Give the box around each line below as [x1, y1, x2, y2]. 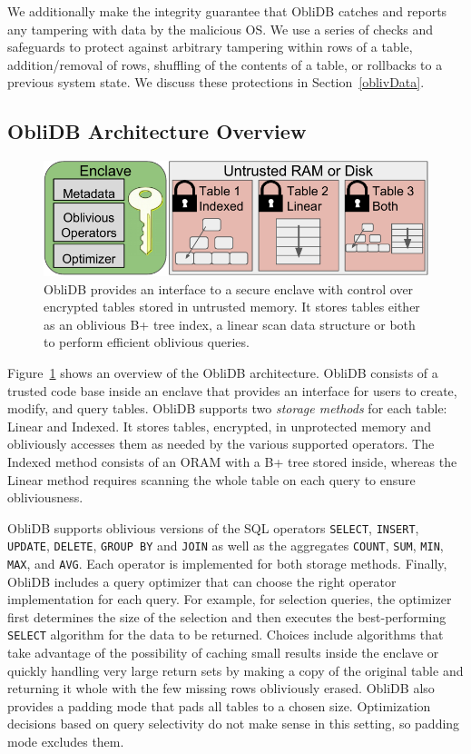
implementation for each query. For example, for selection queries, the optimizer [7, 590, 452, 609]
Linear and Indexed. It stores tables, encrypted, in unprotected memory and [7, 416, 431, 435]
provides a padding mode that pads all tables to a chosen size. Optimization [7, 696, 431, 715]
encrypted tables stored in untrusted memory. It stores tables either [44, 297, 420, 316]
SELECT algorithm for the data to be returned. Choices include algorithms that [7, 625, 444, 644]
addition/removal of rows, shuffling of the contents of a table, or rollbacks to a [7, 55, 443, 74]
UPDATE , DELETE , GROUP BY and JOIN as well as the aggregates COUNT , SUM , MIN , [7, 536, 444, 555]
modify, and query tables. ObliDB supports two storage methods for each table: [7, 399, 447, 418]
